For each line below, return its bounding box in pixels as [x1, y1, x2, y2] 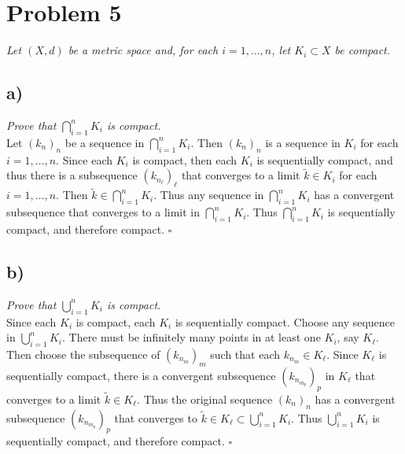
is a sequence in [265, 134, 341, 150]
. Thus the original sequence [137, 390, 273, 407]
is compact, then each [132, 151, 237, 168]
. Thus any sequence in [153, 186, 264, 203]
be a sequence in [64, 134, 145, 150]
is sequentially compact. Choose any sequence [175, 313, 396, 330]
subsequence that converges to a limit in [6, 204, 201, 220]
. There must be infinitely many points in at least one [61, 329, 321, 345]
